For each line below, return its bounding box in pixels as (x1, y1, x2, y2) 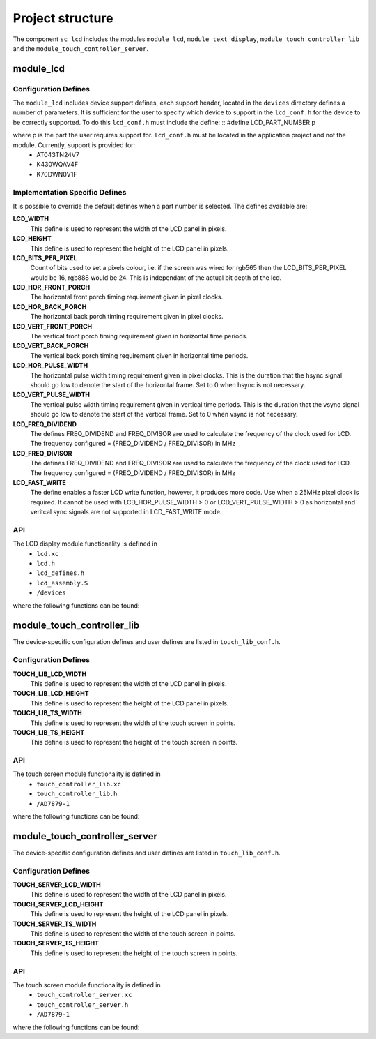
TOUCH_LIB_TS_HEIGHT (13, 728, 85, 736)
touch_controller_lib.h (36, 790, 118, 798)
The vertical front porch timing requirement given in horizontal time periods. (30, 332, 249, 341)
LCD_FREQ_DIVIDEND (13, 419, 77, 428)
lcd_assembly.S (36, 579, 88, 587)
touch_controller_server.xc (36, 991, 132, 999)
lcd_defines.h (36, 569, 85, 577)
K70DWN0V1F (36, 170, 77, 178)
